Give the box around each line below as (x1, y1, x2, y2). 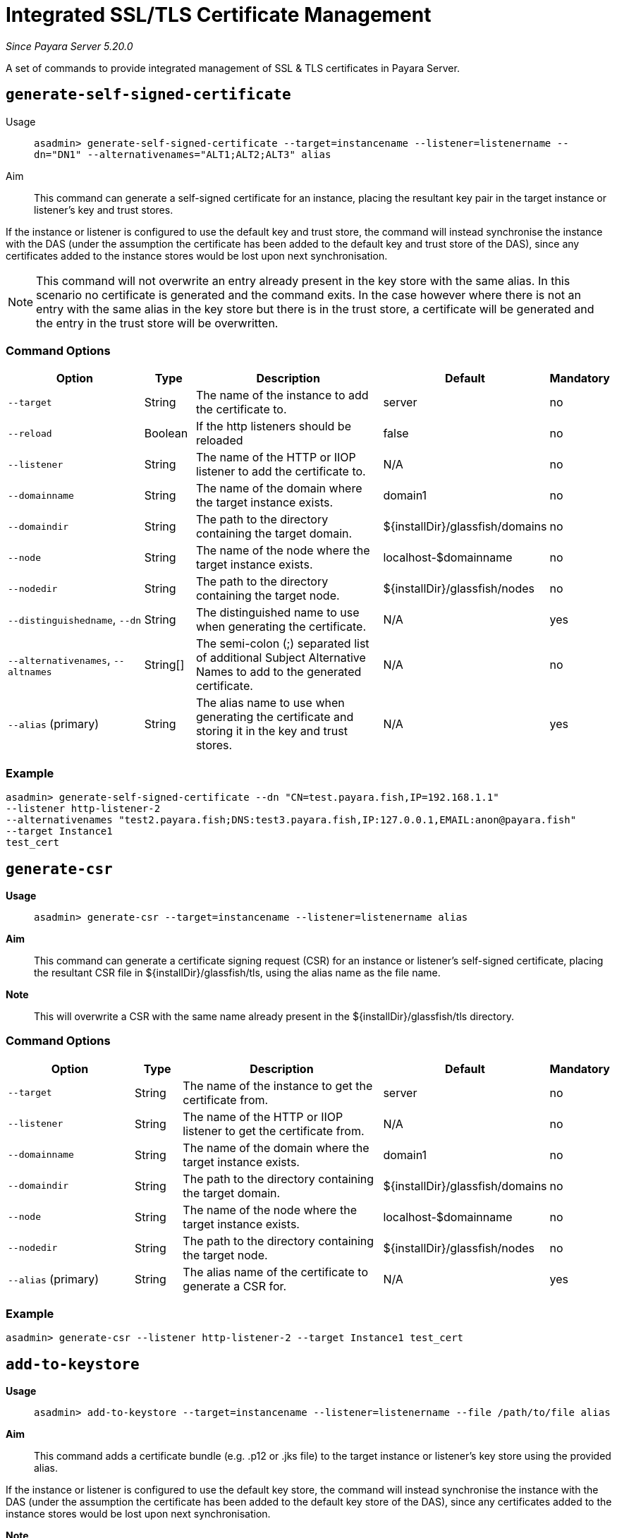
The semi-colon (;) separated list (195, 636, 369, 651)
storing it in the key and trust (195, 724, 348, 739)
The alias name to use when (195, 696, 345, 710)
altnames (8, 666, 52, 677)
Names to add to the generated (195, 665, 362, 679)
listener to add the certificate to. (195, 464, 366, 479)
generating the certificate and (195, 710, 354, 725)
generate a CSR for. (183, 1278, 287, 1293)
